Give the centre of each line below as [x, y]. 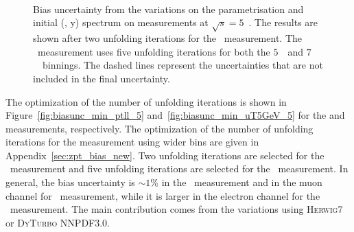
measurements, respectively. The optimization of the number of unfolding [160, 128]
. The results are [283, 22]
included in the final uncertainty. [102, 78]
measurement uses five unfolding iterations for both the [154, 51]
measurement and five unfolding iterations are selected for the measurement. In [179, 169]
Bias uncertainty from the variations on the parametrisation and [168, 9]
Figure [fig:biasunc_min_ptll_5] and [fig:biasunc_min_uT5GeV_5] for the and [175, 115]
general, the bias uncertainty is [70, 182]
